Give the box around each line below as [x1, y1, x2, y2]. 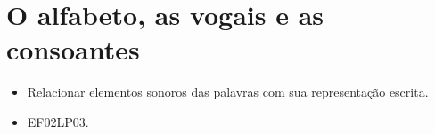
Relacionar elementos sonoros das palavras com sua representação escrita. [27, 83, 429, 101]
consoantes [6, 31, 140, 67]
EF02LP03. [27, 112, 89, 130]
